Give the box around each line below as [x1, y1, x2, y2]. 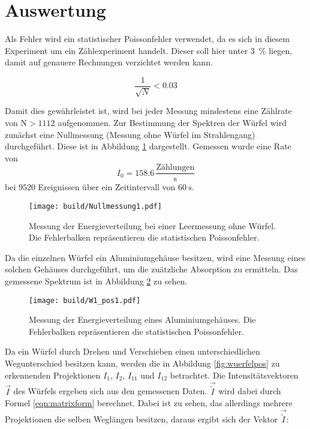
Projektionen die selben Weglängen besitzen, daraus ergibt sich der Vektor [5, 413, 278, 425]
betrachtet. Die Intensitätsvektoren [170, 368, 299, 381]
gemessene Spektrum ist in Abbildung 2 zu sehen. [5, 275, 188, 287]
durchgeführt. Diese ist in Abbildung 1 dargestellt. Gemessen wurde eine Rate [5, 140, 291, 152]
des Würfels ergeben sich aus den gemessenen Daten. [13, 385, 207, 397]
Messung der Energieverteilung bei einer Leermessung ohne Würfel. [29, 219, 276, 232]
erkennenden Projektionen [5, 368, 101, 381]
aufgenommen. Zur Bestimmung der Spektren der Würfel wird [58, 116, 287, 128]
